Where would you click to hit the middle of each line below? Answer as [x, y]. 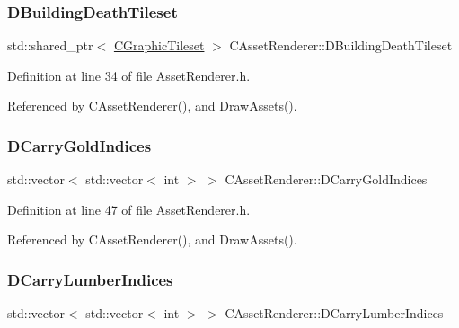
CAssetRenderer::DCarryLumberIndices [334, 313]
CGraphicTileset [159, 45]
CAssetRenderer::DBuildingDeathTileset [341, 45]
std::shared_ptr [50, 45]
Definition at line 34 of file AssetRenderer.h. [129, 75]
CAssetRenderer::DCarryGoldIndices [326, 179]
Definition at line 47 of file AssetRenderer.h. [129, 209]
